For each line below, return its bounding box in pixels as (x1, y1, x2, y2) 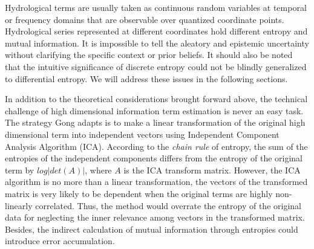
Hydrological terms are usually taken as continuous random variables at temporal (5, 1, 307, 13)
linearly (5, 199, 33, 212)
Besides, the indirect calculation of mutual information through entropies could (5, 222, 298, 235)
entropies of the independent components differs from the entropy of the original (5, 152, 303, 164)
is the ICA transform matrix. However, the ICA (123, 163, 301, 176)
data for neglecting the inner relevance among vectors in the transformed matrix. (5, 211, 305, 224)
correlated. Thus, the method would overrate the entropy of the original (35, 199, 301, 212)
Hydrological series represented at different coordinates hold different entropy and (5, 25, 308, 37)
